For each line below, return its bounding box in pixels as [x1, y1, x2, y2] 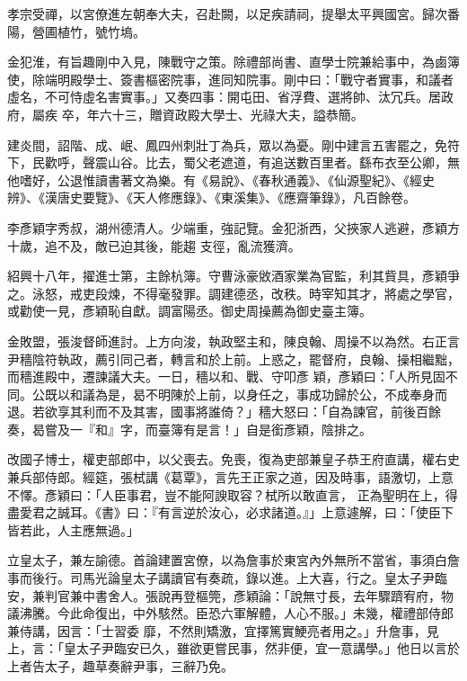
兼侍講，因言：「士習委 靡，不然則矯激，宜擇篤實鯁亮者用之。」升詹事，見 [7, 621, 439, 640]
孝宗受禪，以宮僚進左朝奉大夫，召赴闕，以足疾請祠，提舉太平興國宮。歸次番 [7, 4, 460, 22]
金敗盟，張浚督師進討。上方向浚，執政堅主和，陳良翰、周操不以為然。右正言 [7, 331, 460, 350]
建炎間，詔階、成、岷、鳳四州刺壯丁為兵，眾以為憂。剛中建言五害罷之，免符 [7, 135, 460, 154]
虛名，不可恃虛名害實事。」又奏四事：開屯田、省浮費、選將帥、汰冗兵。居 [7, 87, 441, 106]
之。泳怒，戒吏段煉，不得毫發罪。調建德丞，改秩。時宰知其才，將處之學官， [7, 283, 460, 302]
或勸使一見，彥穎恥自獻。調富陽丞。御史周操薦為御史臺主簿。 [7, 301, 372, 320]
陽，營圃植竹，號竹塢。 [7, 22, 145, 40]
